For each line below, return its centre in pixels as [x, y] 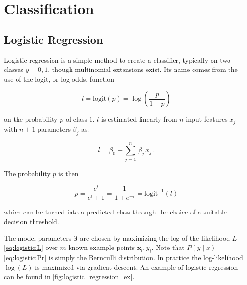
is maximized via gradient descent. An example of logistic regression [137, 267]
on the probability [31, 119]
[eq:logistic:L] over [31, 247]
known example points [101, 247]
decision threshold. [32, 222]
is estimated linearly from [139, 119]
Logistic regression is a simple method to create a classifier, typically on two [117, 60]
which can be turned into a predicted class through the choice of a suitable [115, 212]
